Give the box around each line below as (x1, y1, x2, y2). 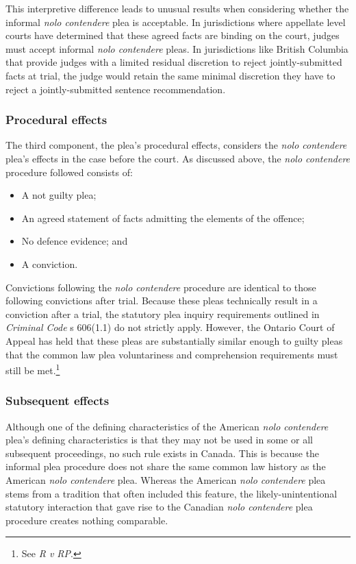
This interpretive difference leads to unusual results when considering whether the (5, 1, 349, 15)
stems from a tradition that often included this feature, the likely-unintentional (5, 486, 338, 500)
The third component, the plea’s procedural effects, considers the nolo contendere (5, 138, 347, 152)
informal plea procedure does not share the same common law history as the (5, 459, 326, 474)
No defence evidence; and (21, 234, 128, 248)
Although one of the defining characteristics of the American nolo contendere (5, 419, 329, 433)
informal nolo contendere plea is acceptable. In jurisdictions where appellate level (5, 14, 346, 29)
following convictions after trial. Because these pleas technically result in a (5, 293, 318, 308)
